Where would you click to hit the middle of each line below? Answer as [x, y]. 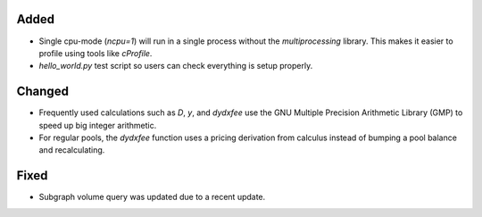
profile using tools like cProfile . [96, 53]
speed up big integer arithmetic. [98, 125]
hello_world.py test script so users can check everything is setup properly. [176, 66]
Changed [42, 92]
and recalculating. [72, 150]
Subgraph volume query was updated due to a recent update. [152, 197]
